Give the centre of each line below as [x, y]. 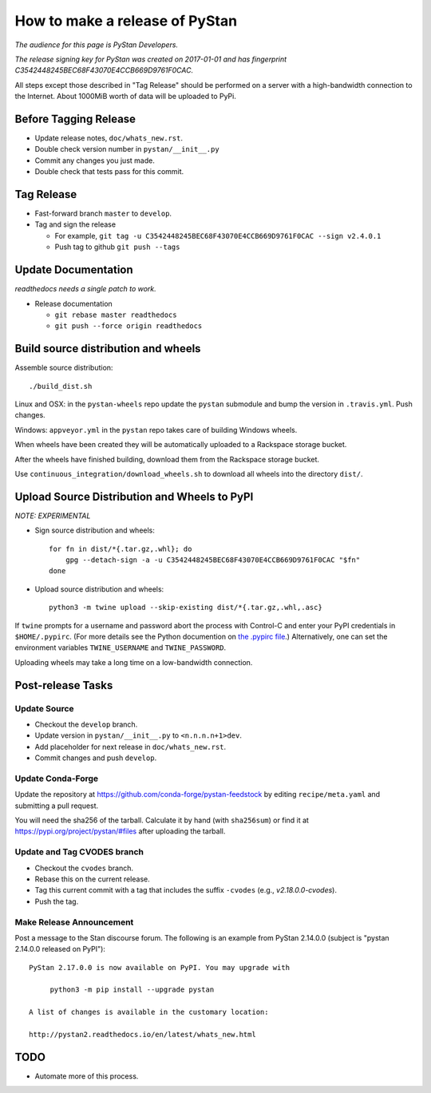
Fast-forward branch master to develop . [103, 214]
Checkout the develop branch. [86, 724]
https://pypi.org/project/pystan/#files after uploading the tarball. [120, 831]
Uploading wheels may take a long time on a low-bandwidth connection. [134, 662]
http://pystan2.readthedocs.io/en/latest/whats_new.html [143, 1035]
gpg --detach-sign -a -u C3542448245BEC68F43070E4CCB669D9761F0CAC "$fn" [213, 560]
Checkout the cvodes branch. [84, 868]
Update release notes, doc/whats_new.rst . [109, 138]
